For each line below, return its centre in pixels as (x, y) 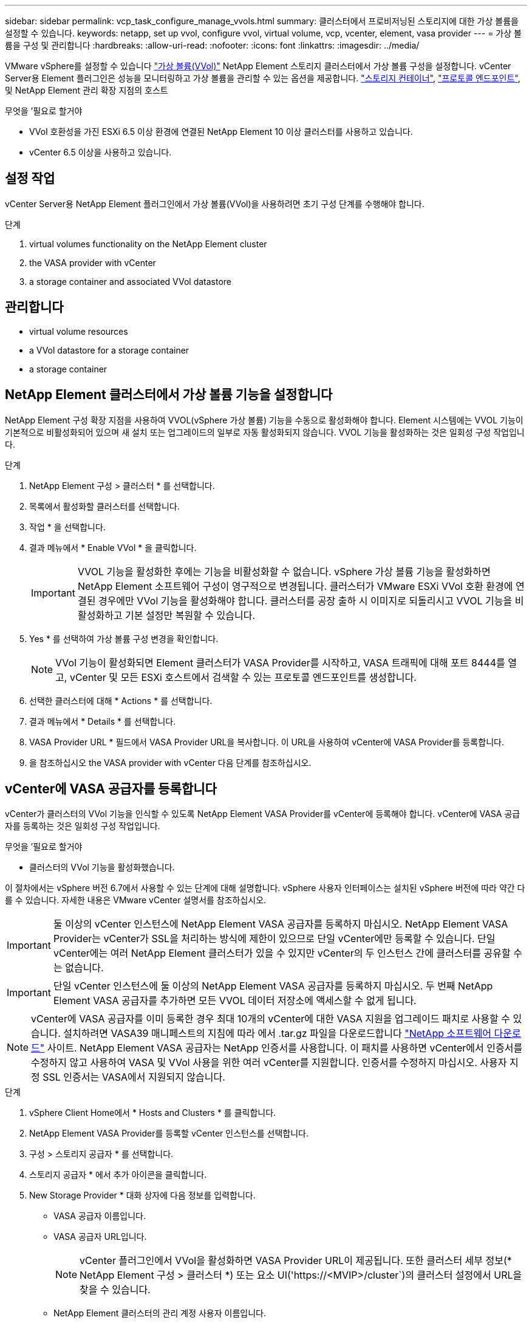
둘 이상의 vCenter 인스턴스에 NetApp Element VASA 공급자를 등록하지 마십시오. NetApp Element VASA (281, 924)
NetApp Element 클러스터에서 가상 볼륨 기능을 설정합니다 (169, 395)
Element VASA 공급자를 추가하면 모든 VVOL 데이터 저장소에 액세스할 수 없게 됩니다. (235, 1001)
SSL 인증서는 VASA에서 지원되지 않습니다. (134, 1077)
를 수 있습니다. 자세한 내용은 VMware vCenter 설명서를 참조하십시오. (136, 900)
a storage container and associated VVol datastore (130, 281)
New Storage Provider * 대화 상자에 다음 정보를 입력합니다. (142, 1195)
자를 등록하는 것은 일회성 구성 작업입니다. (83, 826)
